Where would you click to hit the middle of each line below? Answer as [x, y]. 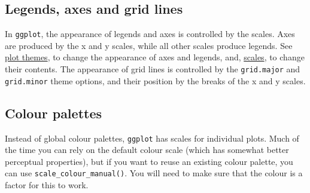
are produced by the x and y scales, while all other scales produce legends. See [149, 45]
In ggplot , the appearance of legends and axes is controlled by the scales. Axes [150, 34]
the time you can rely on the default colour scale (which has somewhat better [147, 150]
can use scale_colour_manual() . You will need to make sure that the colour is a [154, 173]
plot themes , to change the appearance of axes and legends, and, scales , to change [155, 57]
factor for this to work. [47, 185]
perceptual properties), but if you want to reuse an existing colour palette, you [149, 161]
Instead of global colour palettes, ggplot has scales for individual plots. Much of [152, 138]
